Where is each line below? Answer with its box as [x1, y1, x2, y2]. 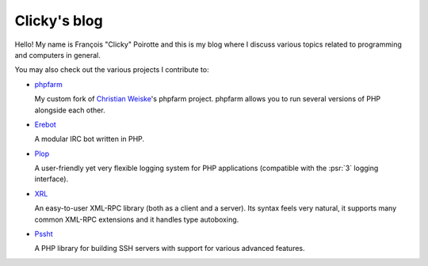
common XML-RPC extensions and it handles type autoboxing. [34, 215, 239, 224]
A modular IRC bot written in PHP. [34, 135, 145, 144]
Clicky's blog [14, 12, 103, 29]
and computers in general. [14, 50, 101, 59]
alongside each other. [34, 105, 106, 115]
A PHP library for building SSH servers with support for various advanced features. [34, 244, 305, 253]
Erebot [34, 120, 57, 129]
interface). [34, 174, 69, 184]
